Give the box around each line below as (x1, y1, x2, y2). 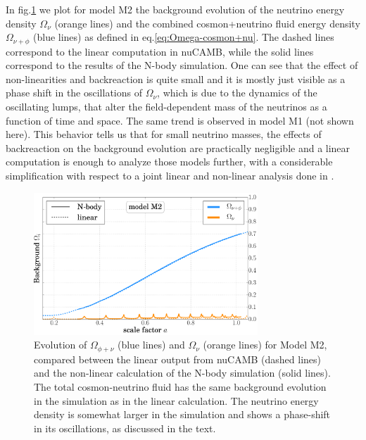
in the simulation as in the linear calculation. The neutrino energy (34, 393, 319, 408)
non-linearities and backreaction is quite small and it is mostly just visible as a (6, 71, 346, 86)
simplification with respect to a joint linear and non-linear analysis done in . (6, 168, 334, 182)
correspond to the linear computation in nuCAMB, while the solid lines (6, 44, 314, 58)
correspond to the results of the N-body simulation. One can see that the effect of (6, 58, 358, 73)
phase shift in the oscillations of (6, 85, 142, 100)
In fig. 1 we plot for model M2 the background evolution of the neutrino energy (6, 2, 345, 16)
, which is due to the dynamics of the (157, 85, 317, 100)
